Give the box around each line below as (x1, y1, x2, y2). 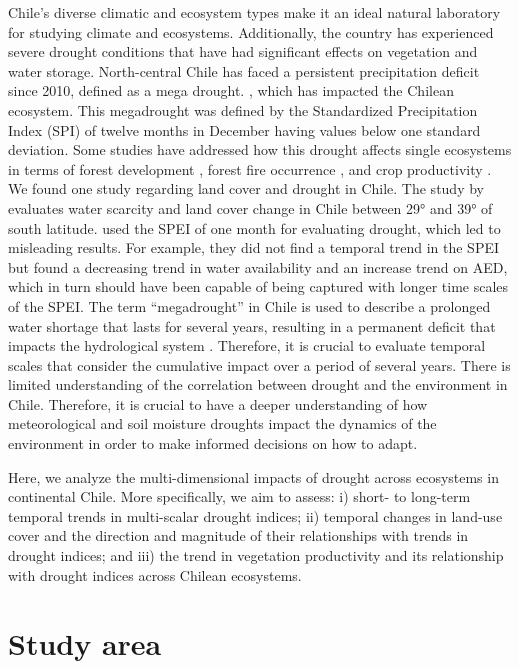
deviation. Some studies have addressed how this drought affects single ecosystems (8, 139, 512, 160)
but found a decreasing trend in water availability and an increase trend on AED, (8, 256, 508, 277)
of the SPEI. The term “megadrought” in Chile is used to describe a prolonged (8, 295, 491, 316)
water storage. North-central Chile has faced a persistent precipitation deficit (8, 60, 480, 81)
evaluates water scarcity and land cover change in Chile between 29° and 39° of (8, 197, 493, 218)
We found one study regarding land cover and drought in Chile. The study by (8, 178, 484, 199)
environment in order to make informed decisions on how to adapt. (8, 433, 418, 454)
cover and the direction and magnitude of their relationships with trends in (8, 525, 469, 546)
